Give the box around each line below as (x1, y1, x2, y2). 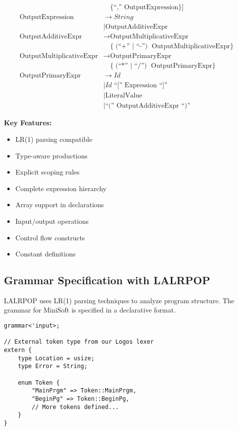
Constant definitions (15, 249, 76, 259)
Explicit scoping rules (15, 167, 80, 177)
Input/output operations (15, 215, 89, 226)
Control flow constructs (15, 232, 85, 242)
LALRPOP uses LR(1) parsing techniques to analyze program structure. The (4, 295, 235, 305)
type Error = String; (18, 363, 88, 370)
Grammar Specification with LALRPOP (4, 273, 210, 288)
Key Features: (4, 117, 52, 128)
